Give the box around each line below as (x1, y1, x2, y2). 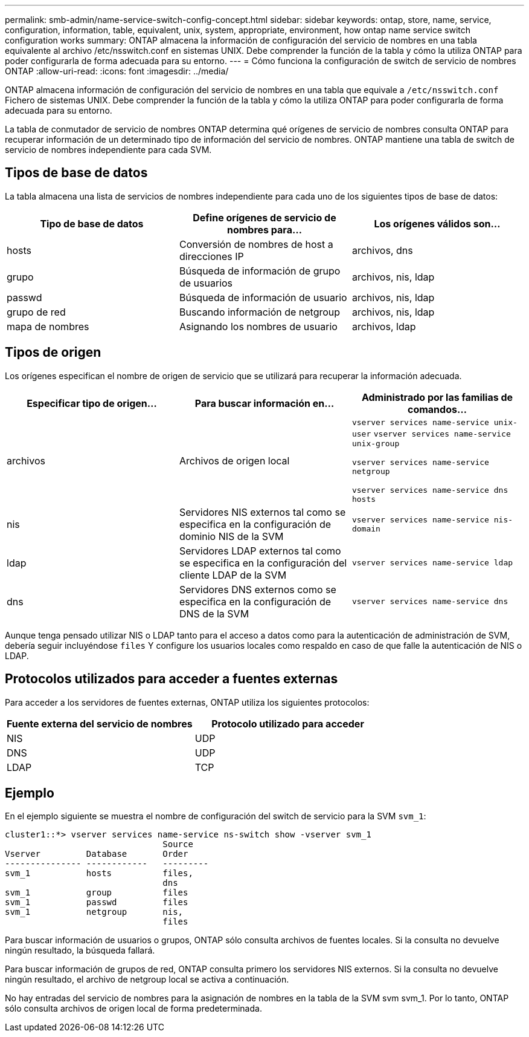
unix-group (351, 438, 400, 448)
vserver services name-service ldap (351, 558, 513, 568)
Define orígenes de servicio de (193, 211, 336, 224)
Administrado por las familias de (361, 391, 513, 403)
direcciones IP (179, 250, 244, 262)
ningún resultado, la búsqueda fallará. (5, 945, 155, 956)
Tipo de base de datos (40, 217, 144, 230)
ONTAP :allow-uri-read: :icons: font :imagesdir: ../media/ (5, 66, 229, 76)
